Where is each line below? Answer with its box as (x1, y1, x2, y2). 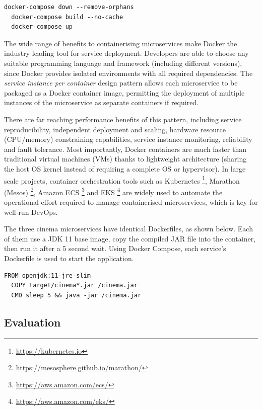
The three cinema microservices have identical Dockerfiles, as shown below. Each (4, 223, 253, 234)
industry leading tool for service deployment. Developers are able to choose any (4, 48, 249, 58)
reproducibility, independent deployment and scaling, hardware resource (4, 124, 226, 134)
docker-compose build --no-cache (11, 13, 123, 21)
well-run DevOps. (4, 206, 58, 217)
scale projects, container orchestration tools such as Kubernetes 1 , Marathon (4, 174, 240, 186)
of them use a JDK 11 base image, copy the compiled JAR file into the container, (4, 233, 256, 243)
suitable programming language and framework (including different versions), (4, 57, 242, 68)
